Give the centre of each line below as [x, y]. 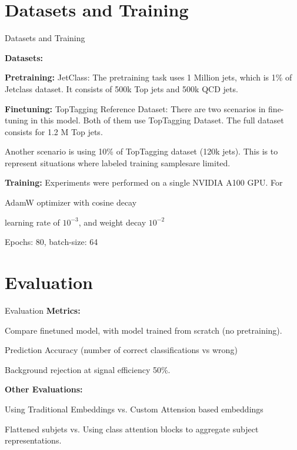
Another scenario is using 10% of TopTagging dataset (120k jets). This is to [141, 151]
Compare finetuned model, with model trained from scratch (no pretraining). [144, 330]
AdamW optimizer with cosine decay [71, 202]
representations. [33, 440]
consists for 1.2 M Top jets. [54, 131]
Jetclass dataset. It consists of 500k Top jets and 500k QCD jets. [121, 88]
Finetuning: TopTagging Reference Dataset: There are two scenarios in [135, 108]
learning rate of [32, 222]
